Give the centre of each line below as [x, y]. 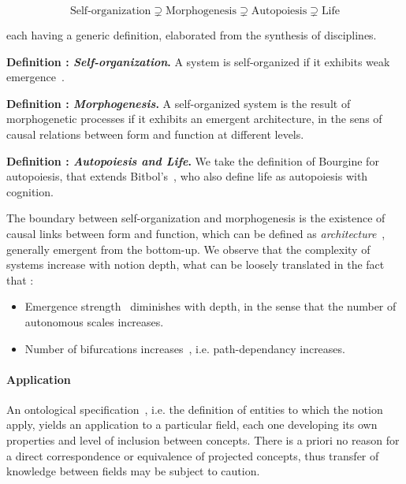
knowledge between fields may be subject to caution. [133, 471]
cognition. [30, 191]
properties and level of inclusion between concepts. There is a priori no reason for [203, 440]
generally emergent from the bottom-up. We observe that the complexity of [188, 249]
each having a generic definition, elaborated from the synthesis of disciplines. [192, 35]
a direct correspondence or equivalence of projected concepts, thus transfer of [193, 455]
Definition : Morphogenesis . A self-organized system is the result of [179, 103]
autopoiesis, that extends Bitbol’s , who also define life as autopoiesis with [187, 176]
